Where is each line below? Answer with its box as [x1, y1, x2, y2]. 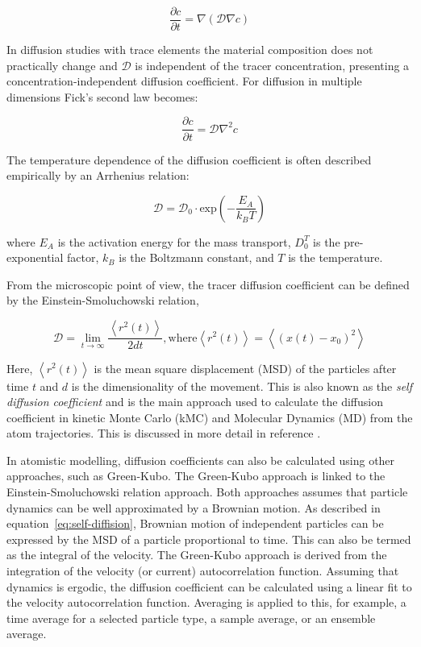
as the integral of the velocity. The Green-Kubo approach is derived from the [6, 546, 387, 563]
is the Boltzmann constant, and [119, 249, 274, 266]
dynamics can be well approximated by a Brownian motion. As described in [6, 499, 381, 516]
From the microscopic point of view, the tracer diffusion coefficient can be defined [6, 276, 410, 292]
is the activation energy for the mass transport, [57, 233, 291, 250]
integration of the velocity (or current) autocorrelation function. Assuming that [6, 562, 399, 579]
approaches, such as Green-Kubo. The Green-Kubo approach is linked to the [6, 467, 386, 484]
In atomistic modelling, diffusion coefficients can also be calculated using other [6, 451, 395, 468]
